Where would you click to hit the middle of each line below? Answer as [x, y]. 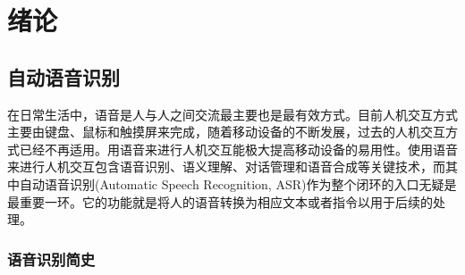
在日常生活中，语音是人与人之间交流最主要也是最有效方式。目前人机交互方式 [232, 114]
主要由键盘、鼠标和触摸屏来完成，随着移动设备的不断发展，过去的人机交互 [226, 132]
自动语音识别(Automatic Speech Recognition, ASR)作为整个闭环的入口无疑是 [238, 183]
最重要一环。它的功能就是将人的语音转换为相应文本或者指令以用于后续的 [220, 201]
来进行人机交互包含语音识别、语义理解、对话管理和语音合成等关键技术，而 [226, 167]
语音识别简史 [51, 258]
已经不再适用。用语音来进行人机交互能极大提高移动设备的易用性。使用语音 [238, 149]
